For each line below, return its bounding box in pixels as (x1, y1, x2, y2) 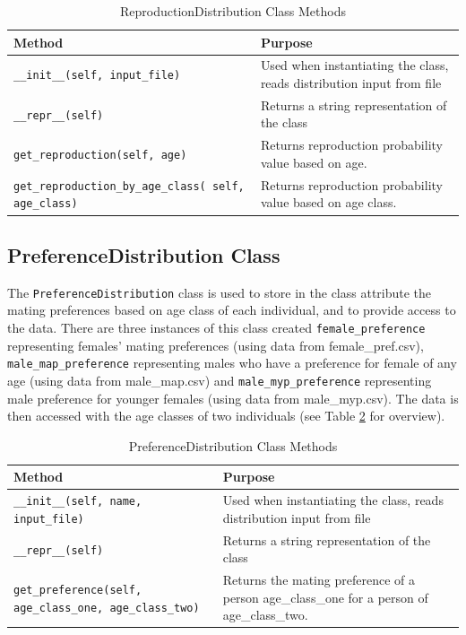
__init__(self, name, (13, 495, 142, 509)
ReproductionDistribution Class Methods (119, 2, 347, 20)
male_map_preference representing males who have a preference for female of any (7, 353, 457, 372)
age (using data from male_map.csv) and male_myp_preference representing (7, 370, 432, 389)
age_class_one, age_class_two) (13, 601, 200, 614)
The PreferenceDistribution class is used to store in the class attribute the (7, 283, 432, 301)
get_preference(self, (13, 583, 142, 596)
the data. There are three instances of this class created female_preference (7, 318, 426, 337)
